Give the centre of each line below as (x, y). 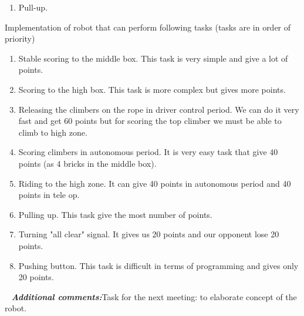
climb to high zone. (53, 132)
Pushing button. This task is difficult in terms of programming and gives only (158, 265)
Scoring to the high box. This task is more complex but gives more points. (152, 89)
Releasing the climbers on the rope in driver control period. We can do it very (159, 109)
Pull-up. (33, 7)
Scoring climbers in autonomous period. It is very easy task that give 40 (148, 152)
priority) (20, 38)
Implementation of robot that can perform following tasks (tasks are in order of (148, 27)
